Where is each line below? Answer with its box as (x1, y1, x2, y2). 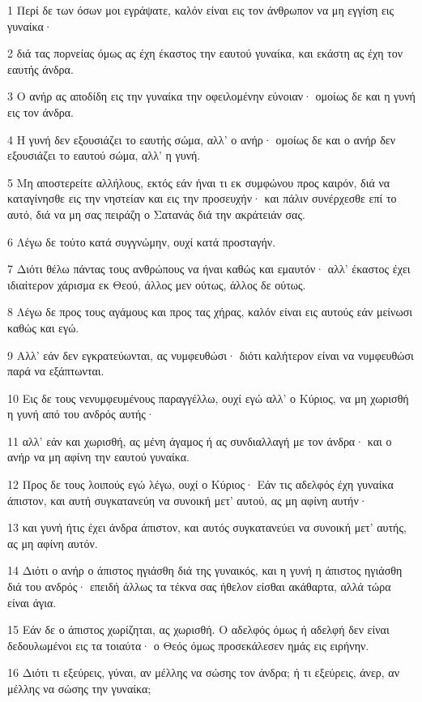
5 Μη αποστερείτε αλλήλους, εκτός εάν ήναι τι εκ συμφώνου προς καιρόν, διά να (7, 173, 390, 190)
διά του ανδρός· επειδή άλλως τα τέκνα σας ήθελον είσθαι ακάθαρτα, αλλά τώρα (7, 578, 391, 595)
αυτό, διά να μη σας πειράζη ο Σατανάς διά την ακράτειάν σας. (7, 205, 305, 222)
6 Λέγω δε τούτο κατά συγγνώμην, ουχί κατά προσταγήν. (7, 233, 276, 250)
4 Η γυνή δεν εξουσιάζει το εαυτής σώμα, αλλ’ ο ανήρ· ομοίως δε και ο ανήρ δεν (7, 131, 396, 148)
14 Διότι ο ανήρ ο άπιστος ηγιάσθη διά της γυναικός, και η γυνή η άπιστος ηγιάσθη (7, 562, 403, 579)
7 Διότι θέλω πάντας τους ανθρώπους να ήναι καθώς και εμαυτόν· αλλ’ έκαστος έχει (7, 260, 411, 277)
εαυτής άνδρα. (7, 60, 74, 77)
